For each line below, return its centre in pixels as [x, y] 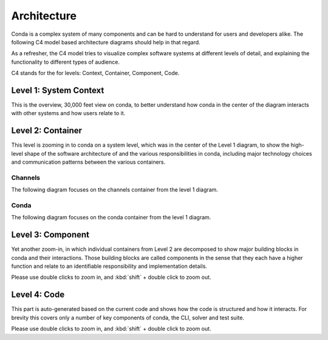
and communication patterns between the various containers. [88, 162]
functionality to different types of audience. [65, 62]
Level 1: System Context [58, 90]
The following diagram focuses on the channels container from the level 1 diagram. [115, 190]
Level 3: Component [50, 235]
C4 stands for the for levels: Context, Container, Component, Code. [95, 73]
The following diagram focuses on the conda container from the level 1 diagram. [111, 218]
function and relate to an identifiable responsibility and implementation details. [109, 266]
